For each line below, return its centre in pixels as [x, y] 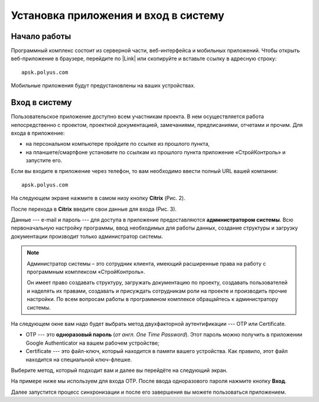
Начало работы [41, 36]
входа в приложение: [38, 133]
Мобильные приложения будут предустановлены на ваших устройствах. [103, 86]
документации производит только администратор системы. [87, 236]
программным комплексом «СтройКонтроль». [86, 272]
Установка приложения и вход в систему [118, 15]
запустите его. [44, 161]
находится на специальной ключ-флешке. [79, 359]
